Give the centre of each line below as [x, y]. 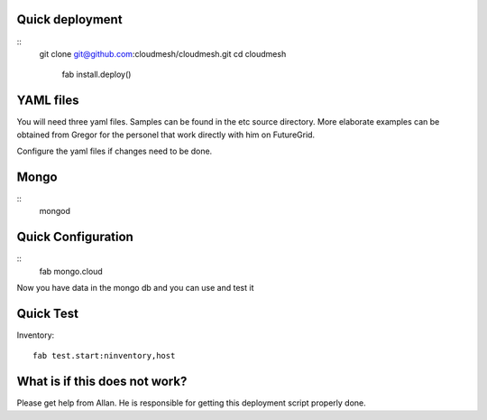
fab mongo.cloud [71, 271]
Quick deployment [69, 19]
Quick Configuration [75, 237]
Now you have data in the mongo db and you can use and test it [135, 287]
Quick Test [47, 313]
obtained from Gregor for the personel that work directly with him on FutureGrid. [166, 135]
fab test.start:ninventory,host [104, 356]
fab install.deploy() [96, 75]
